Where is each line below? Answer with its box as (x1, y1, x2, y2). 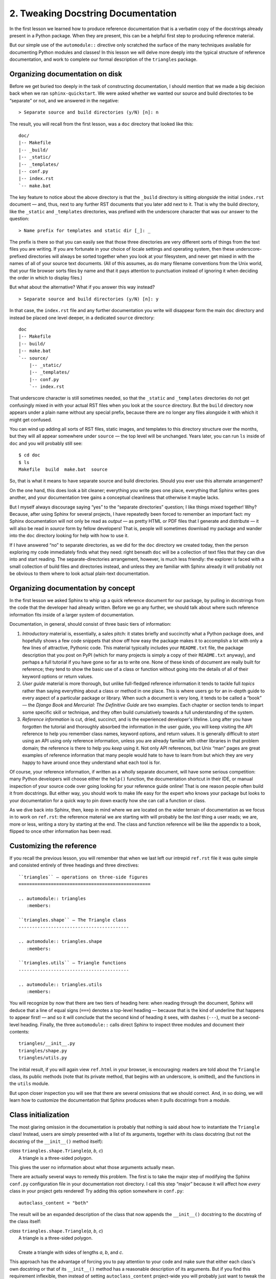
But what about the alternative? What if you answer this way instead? (9, 284, 155, 290)
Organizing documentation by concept (9, 584, 135, 592)
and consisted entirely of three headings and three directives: (9, 862, 139, 868)
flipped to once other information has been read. (9, 828, 112, 834)
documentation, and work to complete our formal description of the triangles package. (9, 56, 198, 62)
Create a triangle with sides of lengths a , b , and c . (18, 1249, 124, 1255)
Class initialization (9, 1110, 70, 1119)
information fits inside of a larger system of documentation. (9, 611, 135, 618)
